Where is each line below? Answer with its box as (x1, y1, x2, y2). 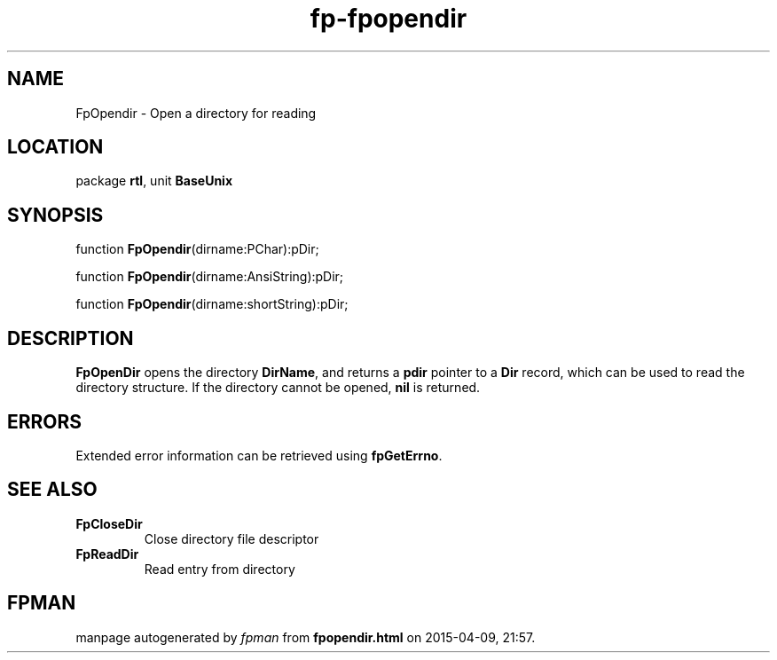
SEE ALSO (7, 478, 98, 501)
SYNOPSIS (7, 203, 104, 226)
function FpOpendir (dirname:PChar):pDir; (75, 241, 319, 257)
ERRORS (7, 410, 82, 433)
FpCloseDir (75, 515, 143, 531)
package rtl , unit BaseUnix (75, 173, 233, 189)
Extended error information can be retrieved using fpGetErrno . (75, 447, 443, 463)
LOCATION (7, 136, 104, 159)
